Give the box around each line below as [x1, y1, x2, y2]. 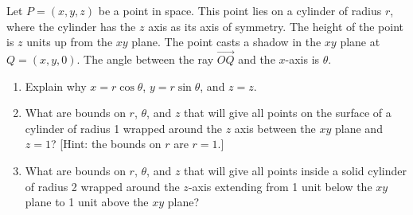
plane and [335, 119, 383, 136]
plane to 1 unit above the [25, 193, 149, 210]
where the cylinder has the [6, 18, 136, 34]
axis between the [234, 119, 316, 136]
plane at [340, 33, 380, 50]
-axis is [285, 51, 320, 67]
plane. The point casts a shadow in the [131, 33, 321, 50]
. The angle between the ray [76, 51, 214, 67]
